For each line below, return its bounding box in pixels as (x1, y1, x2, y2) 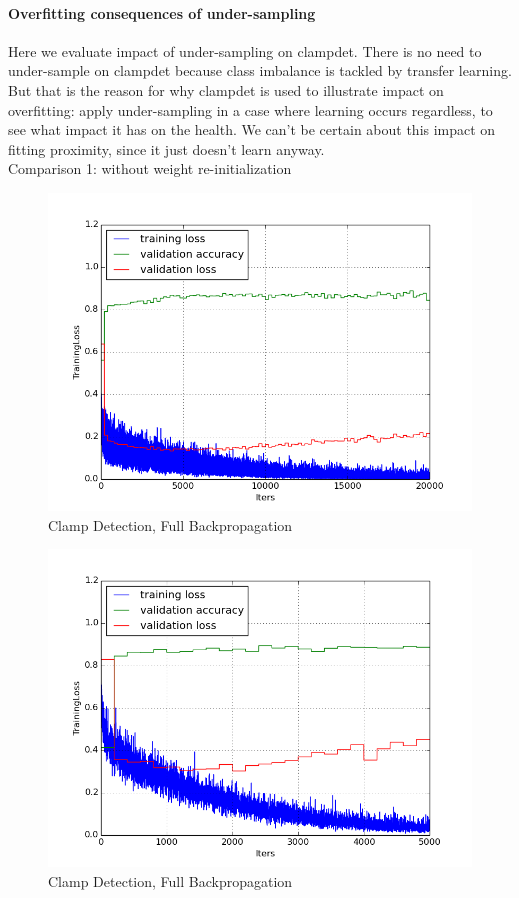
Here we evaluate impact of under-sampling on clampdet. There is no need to (8, 40, 482, 61)
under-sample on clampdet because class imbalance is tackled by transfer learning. (8, 60, 512, 81)
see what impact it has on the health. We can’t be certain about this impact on (8, 119, 496, 140)
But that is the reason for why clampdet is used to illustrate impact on (8, 79, 444, 100)
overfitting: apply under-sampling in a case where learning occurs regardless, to (8, 99, 493, 120)
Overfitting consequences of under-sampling (8, 2, 316, 23)
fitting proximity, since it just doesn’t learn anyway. (8, 138, 325, 159)
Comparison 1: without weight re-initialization (8, 158, 292, 179)
